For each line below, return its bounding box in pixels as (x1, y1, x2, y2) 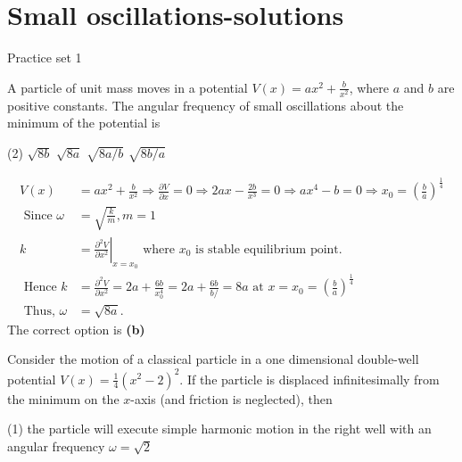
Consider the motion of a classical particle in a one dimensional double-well (7, 350, 419, 368)
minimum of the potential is (7, 113, 161, 132)
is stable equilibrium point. (195, 243, 342, 256)
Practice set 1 (7, 48, 82, 67)
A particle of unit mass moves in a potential (7, 78, 248, 96)
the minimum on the (7, 389, 120, 408)
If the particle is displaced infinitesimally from (186, 369, 440, 388)
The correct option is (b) (7, 319, 145, 338)
